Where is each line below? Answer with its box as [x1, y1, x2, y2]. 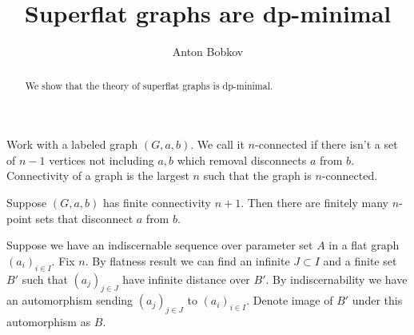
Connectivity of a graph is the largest [6, 167, 189, 184]
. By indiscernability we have [265, 270, 408, 287]
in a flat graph [328, 237, 400, 253]
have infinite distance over [122, 270, 250, 287]
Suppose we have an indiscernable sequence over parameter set [6, 237, 313, 253]
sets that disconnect [35, 209, 133, 226]
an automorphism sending [6, 292, 133, 309]
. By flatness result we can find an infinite [85, 252, 290, 269]
